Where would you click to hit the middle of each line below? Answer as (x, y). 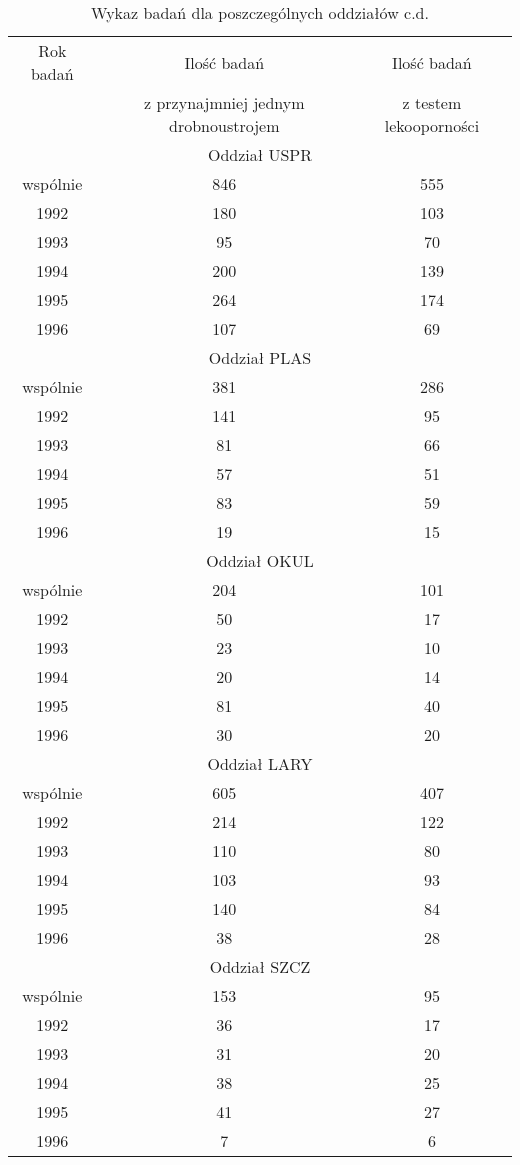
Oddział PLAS (260, 357)
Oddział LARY (260, 763)
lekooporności (432, 125)
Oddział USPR (260, 154)
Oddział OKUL (260, 560)
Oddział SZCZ (260, 966)
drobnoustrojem (224, 125)
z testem (432, 102)
